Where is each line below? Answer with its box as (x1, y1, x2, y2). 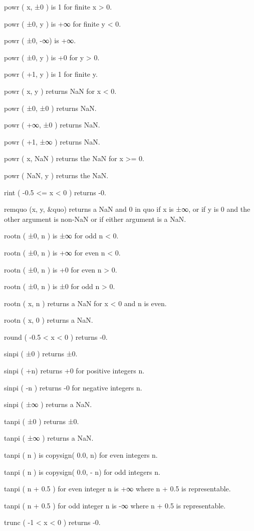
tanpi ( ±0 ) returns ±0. (4, 416, 79, 426)
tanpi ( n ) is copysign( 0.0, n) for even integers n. (4, 450, 158, 460)
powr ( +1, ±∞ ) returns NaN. (4, 136, 100, 147)
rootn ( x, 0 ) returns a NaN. (4, 315, 93, 325)
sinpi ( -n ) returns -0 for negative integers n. (4, 382, 142, 392)
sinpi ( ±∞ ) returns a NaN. (4, 399, 92, 410)
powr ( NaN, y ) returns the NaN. (4, 170, 109, 180)
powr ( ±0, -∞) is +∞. (4, 35, 76, 46)
